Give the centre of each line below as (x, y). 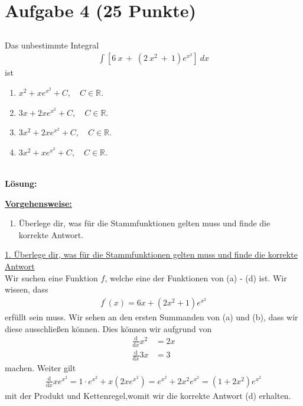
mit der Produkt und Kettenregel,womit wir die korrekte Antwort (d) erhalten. (148, 395)
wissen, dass (27, 289)
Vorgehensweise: (38, 203)
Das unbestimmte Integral (52, 45)
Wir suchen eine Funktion (51, 277)
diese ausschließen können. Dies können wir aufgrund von (108, 328)
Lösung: (21, 183)
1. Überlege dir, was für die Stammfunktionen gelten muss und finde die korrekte (151, 254)
